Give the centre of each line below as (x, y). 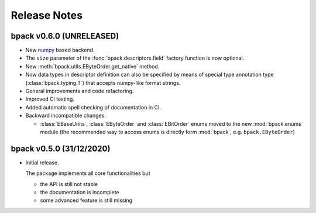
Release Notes (47, 15)
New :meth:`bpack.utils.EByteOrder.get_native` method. (92, 66)
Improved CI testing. (50, 99)
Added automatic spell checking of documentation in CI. (93, 107)
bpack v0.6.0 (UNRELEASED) (65, 36)
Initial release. (42, 162)
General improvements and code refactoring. (80, 91)
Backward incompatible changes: (66, 116)
